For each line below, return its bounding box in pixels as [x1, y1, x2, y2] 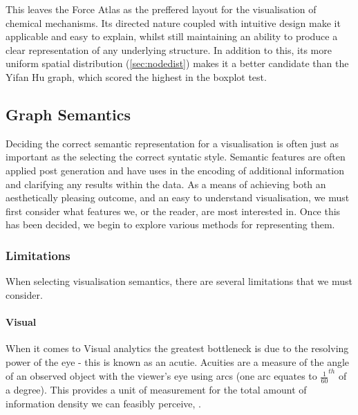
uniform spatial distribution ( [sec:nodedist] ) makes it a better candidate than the [6, 56, 349, 71]
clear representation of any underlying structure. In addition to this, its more [6, 42, 332, 57]
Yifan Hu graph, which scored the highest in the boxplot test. [6, 69, 267, 84]
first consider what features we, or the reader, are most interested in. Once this [6, 203, 341, 218]
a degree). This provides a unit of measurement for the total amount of [6, 382, 307, 397]
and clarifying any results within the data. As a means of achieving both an [6, 176, 326, 191]
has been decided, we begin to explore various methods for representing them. [6, 217, 335, 232]
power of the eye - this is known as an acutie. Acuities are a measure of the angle [6, 354, 350, 369]
